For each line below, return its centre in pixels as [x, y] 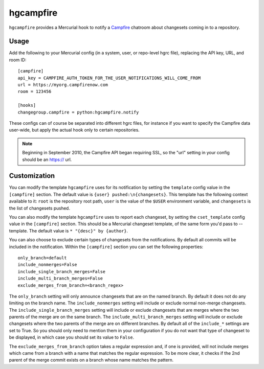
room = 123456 [34, 92]
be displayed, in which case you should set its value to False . [72, 337]
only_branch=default [42, 258]
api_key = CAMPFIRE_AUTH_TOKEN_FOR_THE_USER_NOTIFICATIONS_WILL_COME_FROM [109, 78]
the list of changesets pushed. [40, 208]
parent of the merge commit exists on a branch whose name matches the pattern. [91, 360]
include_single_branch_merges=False [62, 271]
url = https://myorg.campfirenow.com [63, 85]
